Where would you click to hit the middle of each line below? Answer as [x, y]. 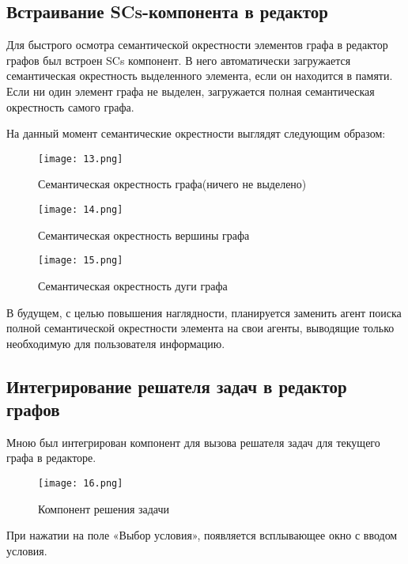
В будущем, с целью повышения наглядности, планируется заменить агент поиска [204, 312]
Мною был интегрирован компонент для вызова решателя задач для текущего [193, 442]
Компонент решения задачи [104, 508]
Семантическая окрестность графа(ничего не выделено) [172, 184]
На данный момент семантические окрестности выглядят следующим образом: [196, 133]
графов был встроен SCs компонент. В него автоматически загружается [179, 60]
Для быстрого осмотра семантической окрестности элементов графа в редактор [197, 45]
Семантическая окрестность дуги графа [133, 285]
